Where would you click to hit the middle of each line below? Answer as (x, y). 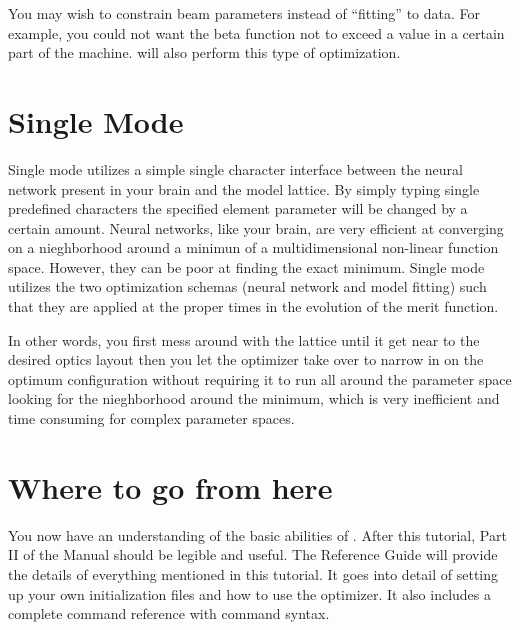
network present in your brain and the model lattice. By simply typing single (244, 188)
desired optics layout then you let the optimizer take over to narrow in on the (246, 359)
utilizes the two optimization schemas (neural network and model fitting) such (247, 286)
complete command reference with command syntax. (169, 613)
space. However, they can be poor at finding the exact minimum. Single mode (246, 266)
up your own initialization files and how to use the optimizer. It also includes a (249, 593)
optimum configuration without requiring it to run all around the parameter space (260, 378)
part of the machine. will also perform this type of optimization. (204, 52)
